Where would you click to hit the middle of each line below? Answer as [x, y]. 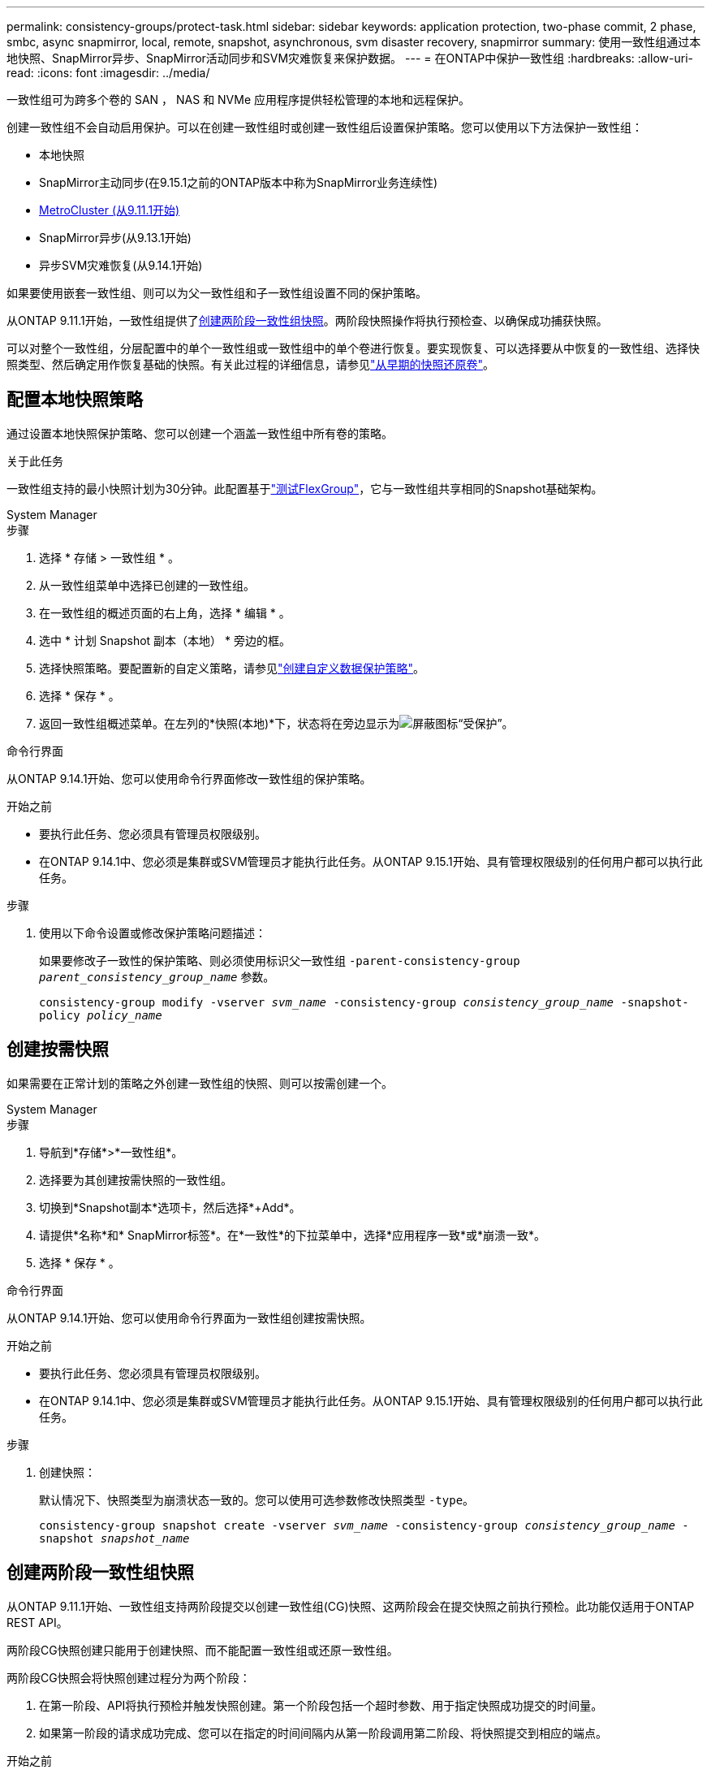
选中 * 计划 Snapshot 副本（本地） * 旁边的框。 [165, 640]
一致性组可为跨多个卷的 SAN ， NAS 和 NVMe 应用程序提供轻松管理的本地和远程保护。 [239, 100]
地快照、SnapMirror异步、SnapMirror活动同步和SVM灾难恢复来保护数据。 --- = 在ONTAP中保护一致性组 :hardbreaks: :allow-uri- [350, 58]
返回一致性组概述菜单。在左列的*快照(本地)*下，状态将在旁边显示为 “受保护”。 [276, 723]
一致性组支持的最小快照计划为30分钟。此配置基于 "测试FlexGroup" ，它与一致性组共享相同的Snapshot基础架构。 [305, 488]
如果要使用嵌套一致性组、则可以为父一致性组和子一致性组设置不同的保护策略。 [217, 293]
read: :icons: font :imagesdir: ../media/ [108, 73]
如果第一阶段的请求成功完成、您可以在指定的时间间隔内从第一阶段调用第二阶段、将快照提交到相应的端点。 [323, 1733]
